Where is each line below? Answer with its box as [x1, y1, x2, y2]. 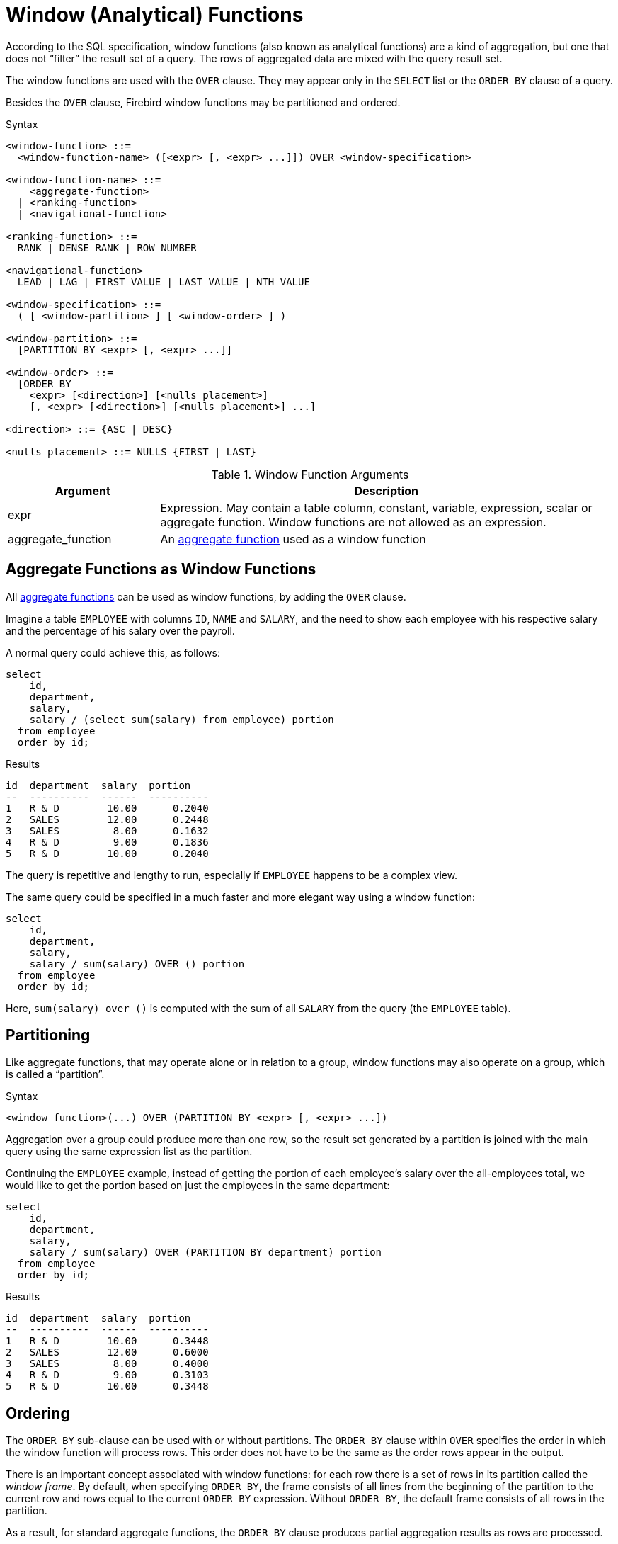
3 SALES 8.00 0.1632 [6, 824, 209, 836]
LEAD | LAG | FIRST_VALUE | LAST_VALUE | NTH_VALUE [17, 276, 310, 288]
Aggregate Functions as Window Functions [6, 560, 316, 579]
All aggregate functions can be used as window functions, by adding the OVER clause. [6, 590, 406, 603]
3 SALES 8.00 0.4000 [6, 1358, 209, 1370]
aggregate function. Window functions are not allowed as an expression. [160, 514, 547, 529]
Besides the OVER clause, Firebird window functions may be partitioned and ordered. [6, 96, 401, 108]
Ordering [6, 1404, 70, 1422]
